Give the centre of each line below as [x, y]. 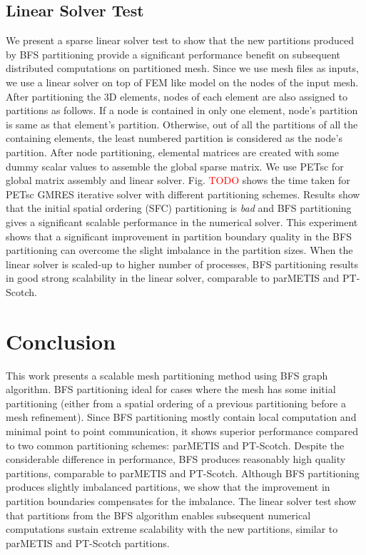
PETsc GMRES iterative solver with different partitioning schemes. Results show [183, 194]
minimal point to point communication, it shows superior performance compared [182, 431]
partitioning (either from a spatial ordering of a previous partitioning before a [176, 403]
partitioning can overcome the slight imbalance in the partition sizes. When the [179, 250]
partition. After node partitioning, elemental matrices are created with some [173, 152]
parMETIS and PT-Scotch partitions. [88, 543]
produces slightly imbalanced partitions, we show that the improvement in [168, 487]
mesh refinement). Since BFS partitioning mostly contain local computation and [181, 417]
